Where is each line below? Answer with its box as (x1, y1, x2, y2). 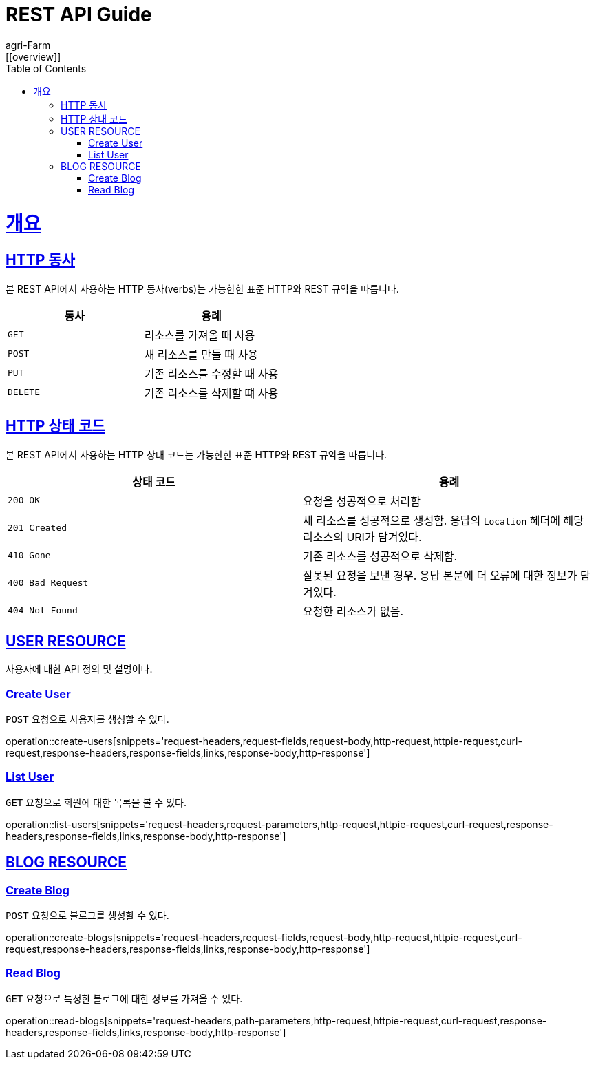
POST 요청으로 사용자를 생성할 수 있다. (6, 713, 169, 726)
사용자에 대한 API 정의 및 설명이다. (6, 663, 153, 675)
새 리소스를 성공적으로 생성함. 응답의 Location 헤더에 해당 (303, 513, 584, 527)
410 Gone (8, 550, 51, 561)
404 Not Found (8, 605, 78, 616)
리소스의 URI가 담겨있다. (303, 529, 422, 544)
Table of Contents (6, 62, 87, 74)
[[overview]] (6, 50, 61, 63)
